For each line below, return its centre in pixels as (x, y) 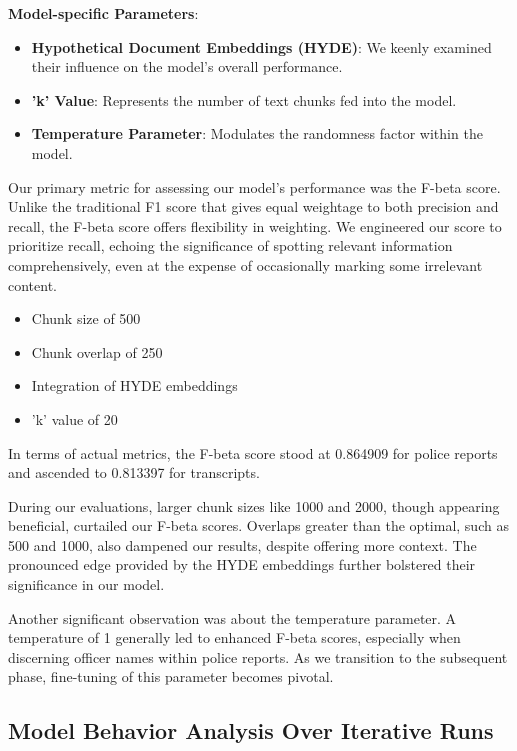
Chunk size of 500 (86, 318)
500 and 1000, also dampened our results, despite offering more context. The (242, 544)
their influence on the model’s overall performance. (187, 66)
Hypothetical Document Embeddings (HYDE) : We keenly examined (261, 46)
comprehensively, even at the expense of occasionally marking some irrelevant (245, 264)
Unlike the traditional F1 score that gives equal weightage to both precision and (253, 206)
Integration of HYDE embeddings (134, 385)
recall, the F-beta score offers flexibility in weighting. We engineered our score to (255, 225)
